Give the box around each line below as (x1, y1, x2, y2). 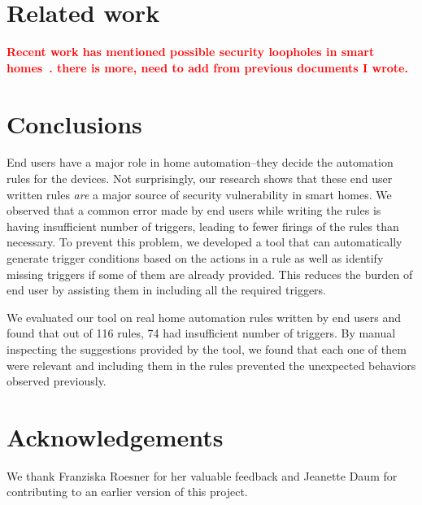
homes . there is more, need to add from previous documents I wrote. (7, 59, 408, 76)
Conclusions (7, 107, 142, 140)
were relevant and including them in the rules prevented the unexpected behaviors (7, 356, 416, 373)
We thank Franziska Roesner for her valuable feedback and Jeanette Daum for (7, 467, 398, 484)
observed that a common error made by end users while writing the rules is (7, 202, 381, 219)
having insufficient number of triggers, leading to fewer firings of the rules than (7, 217, 399, 234)
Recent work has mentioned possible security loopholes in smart (7, 43, 375, 60)
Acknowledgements (7, 420, 224, 453)
